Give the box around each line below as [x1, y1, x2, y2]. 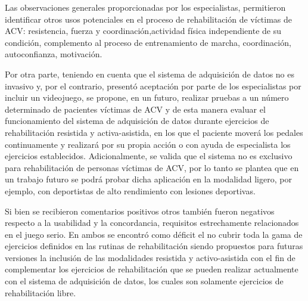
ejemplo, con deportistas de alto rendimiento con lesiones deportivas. [5, 184, 256, 197]
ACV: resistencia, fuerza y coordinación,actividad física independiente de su [5, 24, 282, 37]
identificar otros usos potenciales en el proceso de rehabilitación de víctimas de [5, 13, 293, 25]
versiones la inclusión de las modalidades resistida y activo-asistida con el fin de [5, 251, 295, 263]
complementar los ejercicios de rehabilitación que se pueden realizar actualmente [5, 263, 298, 275]
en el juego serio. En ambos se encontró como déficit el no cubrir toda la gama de [5, 228, 303, 240]
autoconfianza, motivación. [5, 48, 102, 60]
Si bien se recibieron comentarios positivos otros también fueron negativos [5, 204, 275, 217]
